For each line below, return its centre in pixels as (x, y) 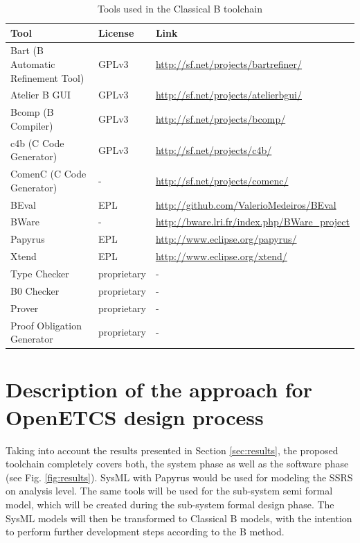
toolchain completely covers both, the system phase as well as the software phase (177, 464)
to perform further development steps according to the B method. (145, 532)
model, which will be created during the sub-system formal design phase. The (170, 504)
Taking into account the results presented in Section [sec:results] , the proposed (172, 450)
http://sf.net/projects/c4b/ (214, 149)
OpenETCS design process (135, 416)
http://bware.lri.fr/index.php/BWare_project (252, 222)
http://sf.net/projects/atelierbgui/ (228, 95)
